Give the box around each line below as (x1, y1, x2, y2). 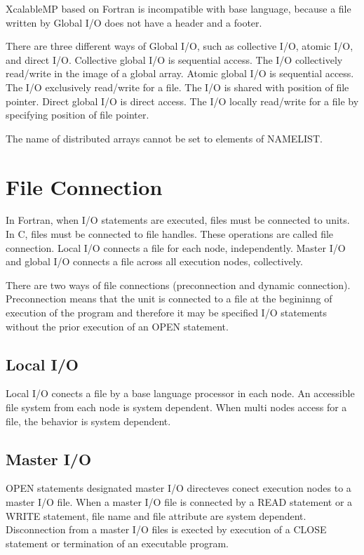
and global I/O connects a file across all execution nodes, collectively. (6, 254, 303, 269)
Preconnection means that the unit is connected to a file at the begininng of (6, 291, 332, 306)
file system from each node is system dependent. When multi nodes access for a (6, 400, 347, 415)
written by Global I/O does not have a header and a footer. (6, 15, 262, 29)
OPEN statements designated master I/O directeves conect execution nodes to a (6, 481, 351, 495)
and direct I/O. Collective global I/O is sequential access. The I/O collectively (6, 52, 343, 67)
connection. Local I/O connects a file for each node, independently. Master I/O (6, 240, 346, 255)
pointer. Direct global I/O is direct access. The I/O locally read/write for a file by (6, 93, 359, 108)
